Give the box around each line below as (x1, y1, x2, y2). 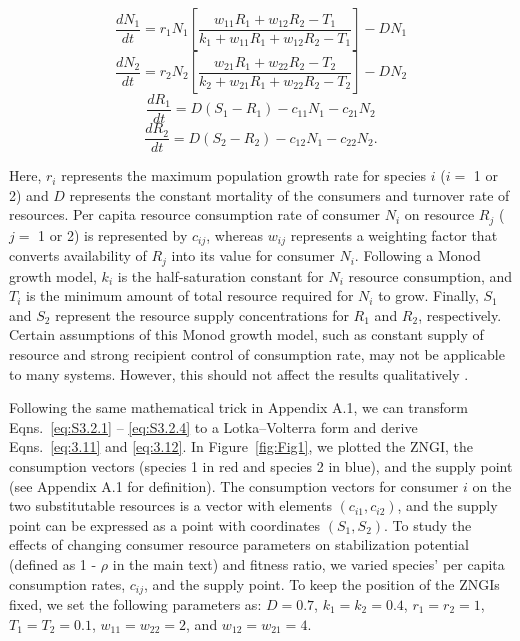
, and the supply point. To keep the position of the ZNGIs (144, 573, 500, 594)
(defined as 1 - (9, 553, 97, 574)
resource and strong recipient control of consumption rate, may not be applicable (9, 344, 505, 365)
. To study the (384, 514, 472, 535)
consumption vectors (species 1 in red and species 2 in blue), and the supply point (9, 456, 513, 477)
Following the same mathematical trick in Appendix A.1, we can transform (9, 397, 468, 418)
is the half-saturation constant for (117, 265, 324, 286)
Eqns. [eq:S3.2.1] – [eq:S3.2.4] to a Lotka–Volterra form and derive (9, 416, 418, 437)
